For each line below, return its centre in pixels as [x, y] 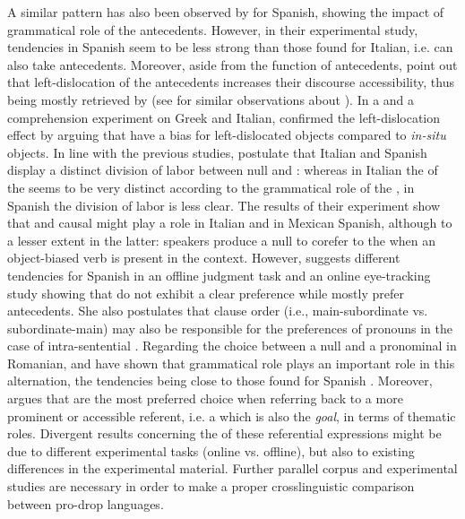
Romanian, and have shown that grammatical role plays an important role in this [231, 363]
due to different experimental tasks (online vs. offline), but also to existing [211, 450]
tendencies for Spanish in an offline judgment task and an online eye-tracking [219, 275]
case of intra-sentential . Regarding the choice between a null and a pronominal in [232, 346]
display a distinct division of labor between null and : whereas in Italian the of [223, 170]
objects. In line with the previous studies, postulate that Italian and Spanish [217, 152]
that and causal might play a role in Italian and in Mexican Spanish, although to [230, 223]
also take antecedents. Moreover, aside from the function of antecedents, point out [232, 64]
